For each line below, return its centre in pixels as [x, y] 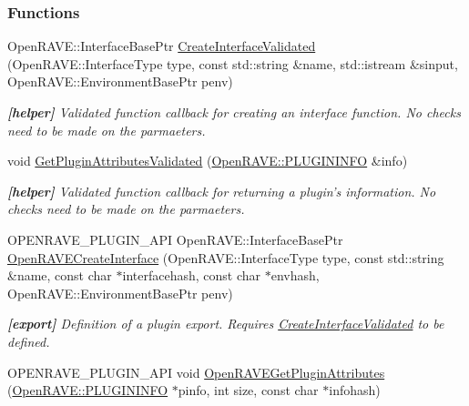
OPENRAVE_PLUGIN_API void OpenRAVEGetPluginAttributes [196, 372]
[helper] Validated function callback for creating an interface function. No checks [234, 112]
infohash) [355, 390]
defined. [29, 341]
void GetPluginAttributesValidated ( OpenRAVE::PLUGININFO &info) [208, 161]
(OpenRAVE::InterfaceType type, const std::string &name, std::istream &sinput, [233, 63]
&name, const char [60, 275]
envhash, [295, 275]
